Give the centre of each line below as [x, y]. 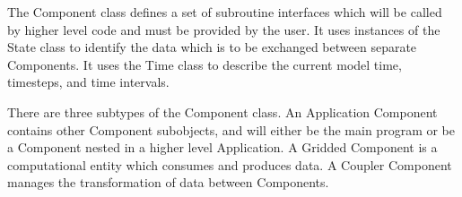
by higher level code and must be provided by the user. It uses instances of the [224, 29]
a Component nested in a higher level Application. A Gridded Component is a [222, 147]
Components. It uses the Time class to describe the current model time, [205, 64]
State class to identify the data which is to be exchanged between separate [212, 47]
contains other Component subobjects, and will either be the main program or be [231, 129]
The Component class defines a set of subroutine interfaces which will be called [225, 12]
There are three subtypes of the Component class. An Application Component [222, 111]
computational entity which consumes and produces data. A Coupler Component [230, 164]
